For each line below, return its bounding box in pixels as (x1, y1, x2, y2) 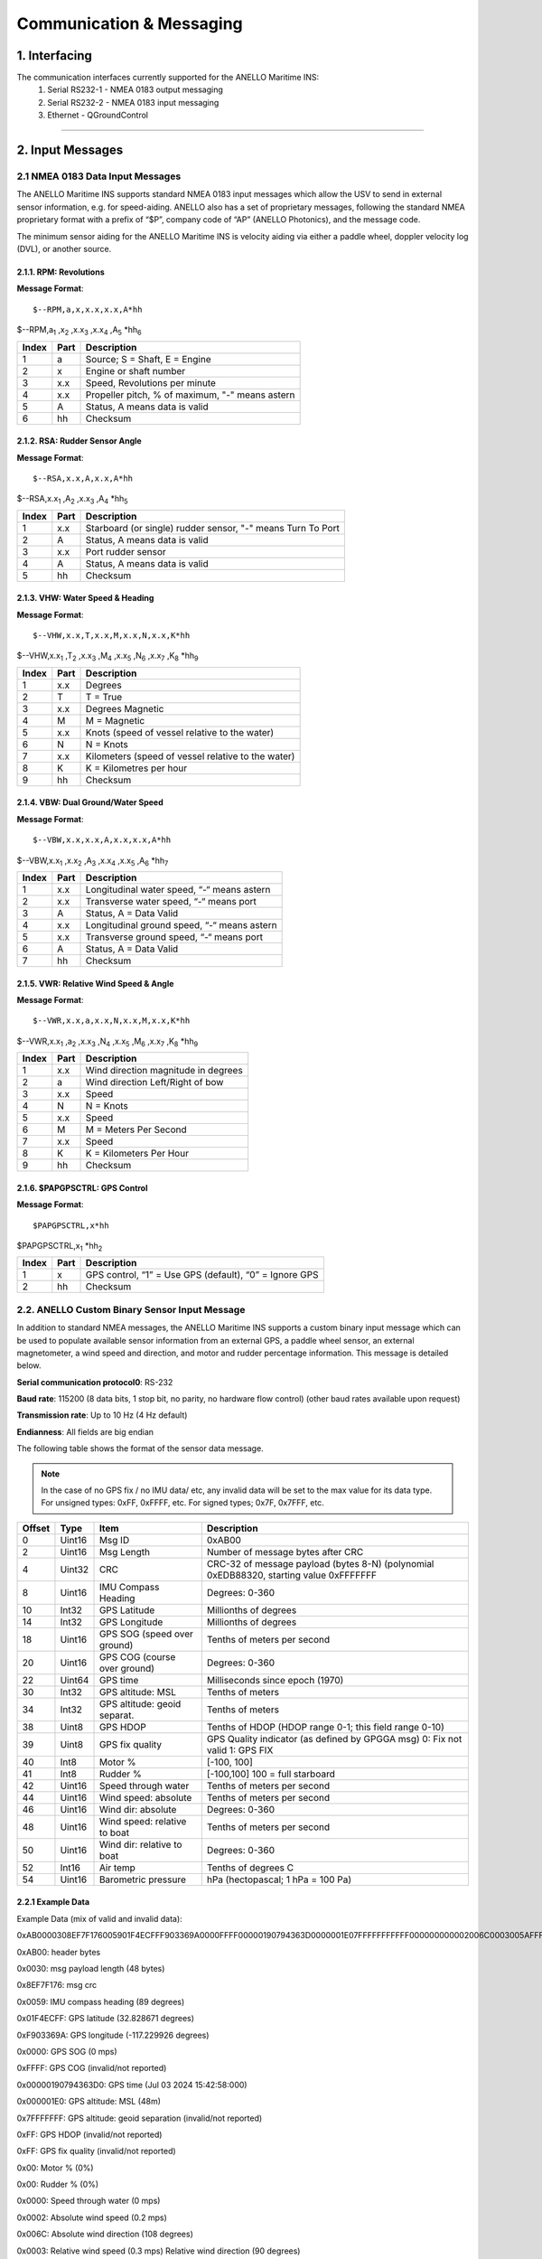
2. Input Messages (16, 143, 124, 158)
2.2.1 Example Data (16, 1897, 90, 1907)
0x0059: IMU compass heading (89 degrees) (16, 1996, 185, 2007)
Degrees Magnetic (85, 702, 164, 715)
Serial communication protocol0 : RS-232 (16, 1376, 173, 1387)
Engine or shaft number (85, 364, 186, 377)
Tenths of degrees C (206, 1861, 294, 1874)
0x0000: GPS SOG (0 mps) (16, 2046, 117, 2057)
